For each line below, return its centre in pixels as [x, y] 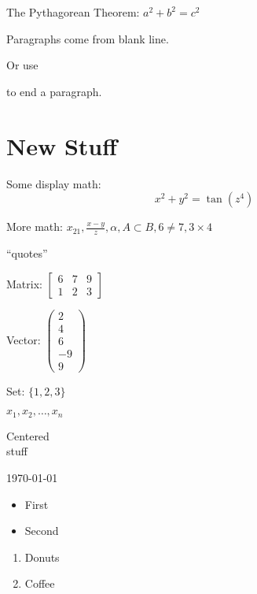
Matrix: [24, 283]
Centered [28, 435]
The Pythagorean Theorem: [73, 12]
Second [42, 531]
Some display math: [54, 183]
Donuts [42, 557]
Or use [22, 65]
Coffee [40, 583]
